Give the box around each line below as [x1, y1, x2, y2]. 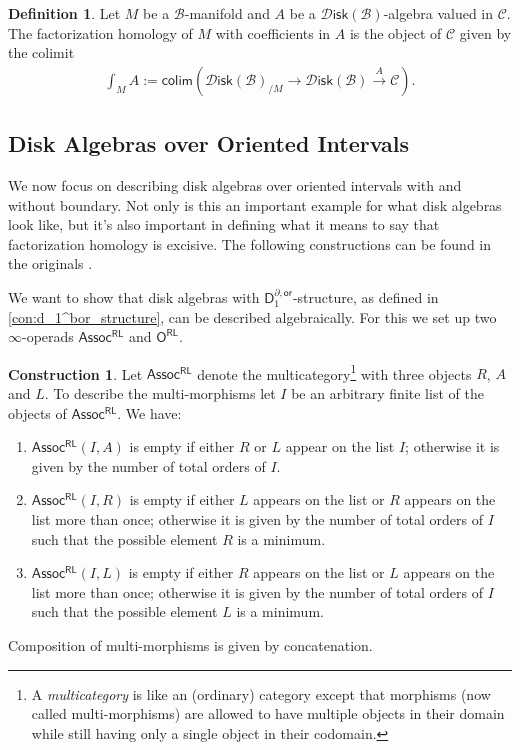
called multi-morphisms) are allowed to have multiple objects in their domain [31, 703, 505, 724]
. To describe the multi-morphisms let [44, 383, 276, 404]
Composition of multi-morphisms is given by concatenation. [8, 634, 373, 655]
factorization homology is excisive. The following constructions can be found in [8, 233, 492, 254]
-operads [22, 326, 74, 347]
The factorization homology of [8, 22, 193, 43]
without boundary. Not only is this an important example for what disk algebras [8, 194, 502, 215]
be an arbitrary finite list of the [291, 383, 484, 404]
